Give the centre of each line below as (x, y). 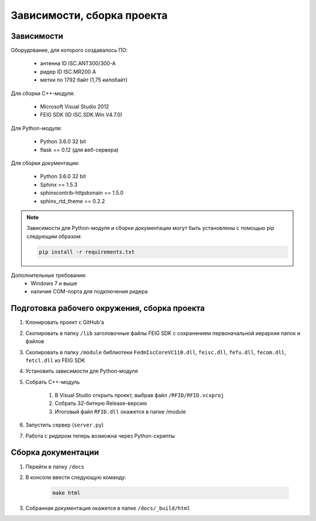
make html (66, 493)
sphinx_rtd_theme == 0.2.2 (73, 201)
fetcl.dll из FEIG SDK (55, 360)
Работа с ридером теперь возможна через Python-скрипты (100, 436)
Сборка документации (55, 453)
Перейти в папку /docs (55, 466)
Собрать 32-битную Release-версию (101, 403)
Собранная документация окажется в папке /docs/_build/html (108, 508)
